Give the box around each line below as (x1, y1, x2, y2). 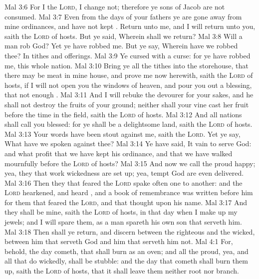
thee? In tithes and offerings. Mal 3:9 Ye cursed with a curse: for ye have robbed (4, 50, 251, 60)
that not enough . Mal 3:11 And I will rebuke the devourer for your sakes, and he (4, 89, 254, 100)
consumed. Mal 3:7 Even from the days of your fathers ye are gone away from (4, 11, 242, 21)
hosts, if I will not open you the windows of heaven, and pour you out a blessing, (4, 79, 252, 90)
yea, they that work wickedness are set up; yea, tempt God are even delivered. (4, 168, 244, 178)
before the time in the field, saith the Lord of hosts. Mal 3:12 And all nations (4, 109, 242, 119)
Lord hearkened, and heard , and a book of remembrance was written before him (4, 187, 253, 198)
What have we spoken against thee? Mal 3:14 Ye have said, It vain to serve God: (4, 138, 252, 149)
